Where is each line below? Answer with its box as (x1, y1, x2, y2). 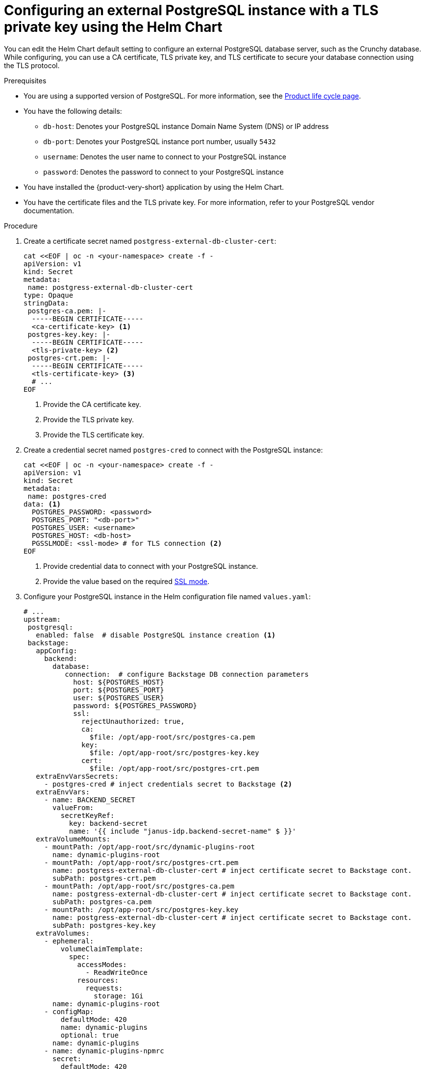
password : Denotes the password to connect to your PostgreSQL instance (43, 167, 284, 176)
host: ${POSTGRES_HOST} (73, 678, 164, 686)
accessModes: (77, 960, 127, 968)
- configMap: (44, 1007, 94, 1016)
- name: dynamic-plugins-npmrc (44, 1046, 164, 1055)
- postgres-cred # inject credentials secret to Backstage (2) (44, 780, 292, 788)
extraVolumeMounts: (36, 835, 111, 843)
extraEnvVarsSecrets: (36, 772, 119, 780)
